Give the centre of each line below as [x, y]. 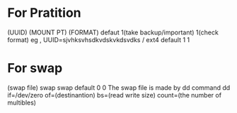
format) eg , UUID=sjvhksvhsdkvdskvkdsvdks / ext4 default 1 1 [99, 39]
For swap [35, 68]
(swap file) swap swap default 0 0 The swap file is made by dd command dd [119, 87]
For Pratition [44, 13]
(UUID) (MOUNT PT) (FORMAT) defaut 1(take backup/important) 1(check [113, 32]
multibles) [22, 102]
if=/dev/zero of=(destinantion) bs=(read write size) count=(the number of [114, 95]
